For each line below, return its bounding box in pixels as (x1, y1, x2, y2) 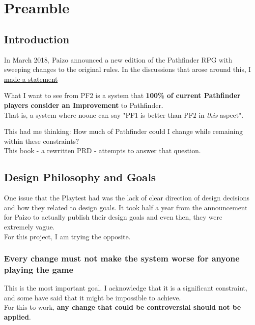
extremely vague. (4, 221, 55, 231)
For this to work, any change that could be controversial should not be (4, 302, 241, 312)
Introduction (4, 31, 70, 46)
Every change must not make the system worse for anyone (4, 252, 240, 264)
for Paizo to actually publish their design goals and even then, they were (4, 212, 223, 222)
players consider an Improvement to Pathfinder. (4, 99, 163, 110)
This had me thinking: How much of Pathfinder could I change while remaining (4, 126, 243, 136)
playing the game (4, 263, 74, 275)
